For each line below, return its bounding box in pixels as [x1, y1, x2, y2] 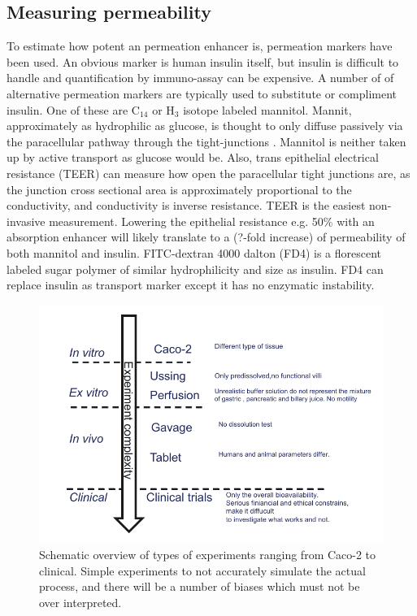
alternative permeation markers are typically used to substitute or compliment [7, 85, 397, 102]
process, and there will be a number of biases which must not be [39, 578, 360, 595]
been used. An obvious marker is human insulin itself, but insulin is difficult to [7, 53, 399, 70]
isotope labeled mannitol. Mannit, [183, 101, 352, 118]
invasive [7, 212, 46, 229]
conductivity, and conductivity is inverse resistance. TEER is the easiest [7, 197, 366, 214]
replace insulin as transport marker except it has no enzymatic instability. [7, 276, 375, 293]
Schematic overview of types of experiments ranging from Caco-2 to [39, 546, 376, 562]
